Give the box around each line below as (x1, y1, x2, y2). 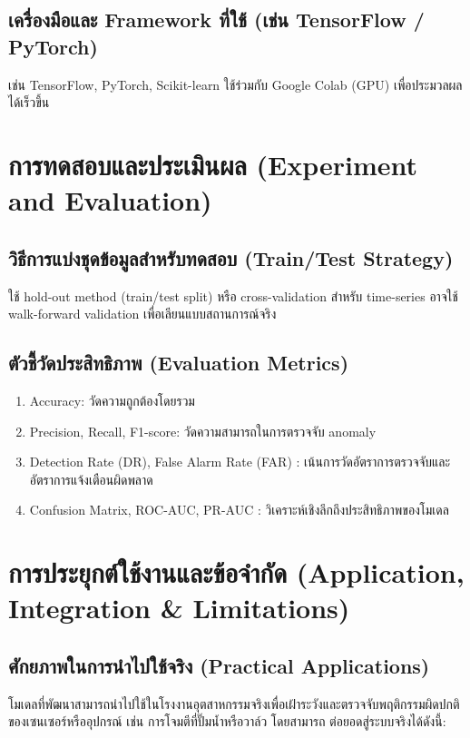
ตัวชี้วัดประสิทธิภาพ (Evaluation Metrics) (8, 349, 349, 377)
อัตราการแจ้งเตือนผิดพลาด (29, 469, 153, 488)
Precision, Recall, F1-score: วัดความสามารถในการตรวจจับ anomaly (29, 421, 377, 440)
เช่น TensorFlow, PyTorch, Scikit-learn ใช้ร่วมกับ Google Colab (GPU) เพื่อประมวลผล (8, 74, 463, 93)
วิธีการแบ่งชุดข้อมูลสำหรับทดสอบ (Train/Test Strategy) (8, 243, 454, 271)
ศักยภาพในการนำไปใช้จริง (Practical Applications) (8, 651, 430, 679)
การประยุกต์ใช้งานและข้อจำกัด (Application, (8, 554, 465, 591)
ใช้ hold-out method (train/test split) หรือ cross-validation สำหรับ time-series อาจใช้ (8, 286, 458, 305)
